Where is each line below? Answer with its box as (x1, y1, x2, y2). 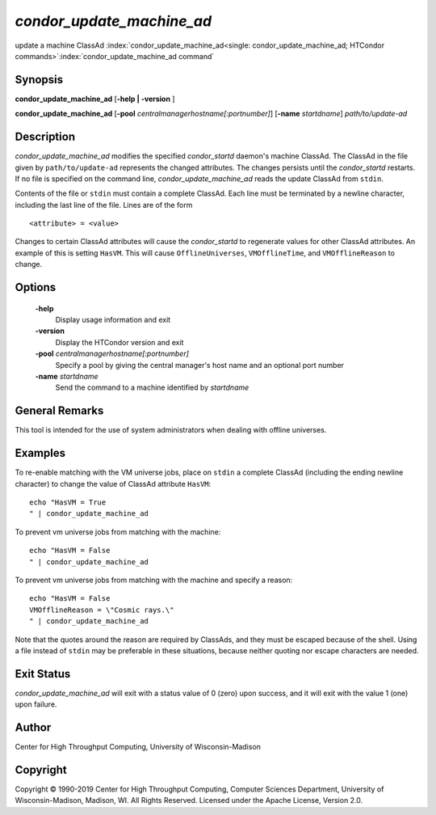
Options (15, 281, 57, 294)
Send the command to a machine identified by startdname (55, 382, 249, 392)
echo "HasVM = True (29, 498, 107, 507)
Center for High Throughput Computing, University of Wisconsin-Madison (15, 742, 262, 752)
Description (15, 130, 76, 144)
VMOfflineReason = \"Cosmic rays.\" (29, 605, 174, 614)
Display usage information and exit (55, 315, 171, 325)
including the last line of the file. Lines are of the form (15, 200, 193, 209)
